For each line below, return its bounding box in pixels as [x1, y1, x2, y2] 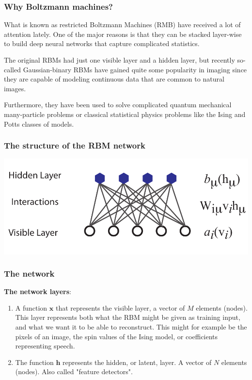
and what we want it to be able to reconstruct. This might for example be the [15, 322, 247, 332]
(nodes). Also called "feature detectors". [15, 366, 133, 377]
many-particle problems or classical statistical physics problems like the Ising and [4, 109, 246, 119]
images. [4, 83, 26, 93]
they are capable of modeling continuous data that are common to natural [4, 74, 224, 84]
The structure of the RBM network [4, 139, 145, 151]
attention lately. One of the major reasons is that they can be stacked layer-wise [4, 29, 242, 39]
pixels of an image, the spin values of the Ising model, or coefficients [15, 331, 218, 341]
